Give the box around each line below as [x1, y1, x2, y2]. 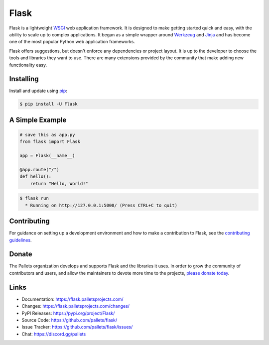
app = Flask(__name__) [19, 153, 75, 159]
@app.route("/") [19, 167, 60, 172]
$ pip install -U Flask [19, 101, 78, 107]
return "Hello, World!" [30, 181, 88, 186]
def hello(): [19, 174, 52, 179]
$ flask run [19, 196, 49, 201]
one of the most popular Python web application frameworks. [9, 39, 135, 45]
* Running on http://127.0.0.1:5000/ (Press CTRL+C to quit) [25, 202, 178, 208]
